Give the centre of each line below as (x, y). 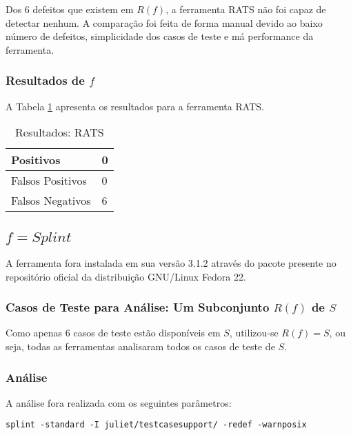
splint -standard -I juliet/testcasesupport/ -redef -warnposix (156, 425)
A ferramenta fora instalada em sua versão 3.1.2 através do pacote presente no (171, 263)
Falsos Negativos (51, 201)
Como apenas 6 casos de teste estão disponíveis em (113, 333)
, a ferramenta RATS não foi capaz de (246, 9)
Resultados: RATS (60, 132)
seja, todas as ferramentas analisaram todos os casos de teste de (140, 346)
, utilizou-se (254, 333)
